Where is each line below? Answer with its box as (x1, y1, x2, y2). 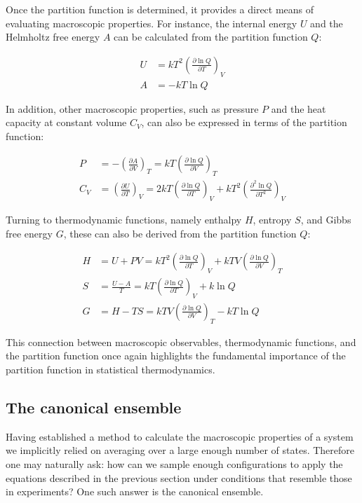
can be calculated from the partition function (114, 29, 308, 44)
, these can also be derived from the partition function (63, 226, 297, 240)
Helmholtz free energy (6, 29, 100, 44)
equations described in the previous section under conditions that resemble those (6, 470, 352, 485)
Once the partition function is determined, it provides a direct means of (6, 2, 314, 16)
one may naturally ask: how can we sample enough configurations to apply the (6, 456, 343, 471)
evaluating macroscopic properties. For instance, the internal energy (6, 15, 297, 30)
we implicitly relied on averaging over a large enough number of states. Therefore (6, 443, 355, 457)
